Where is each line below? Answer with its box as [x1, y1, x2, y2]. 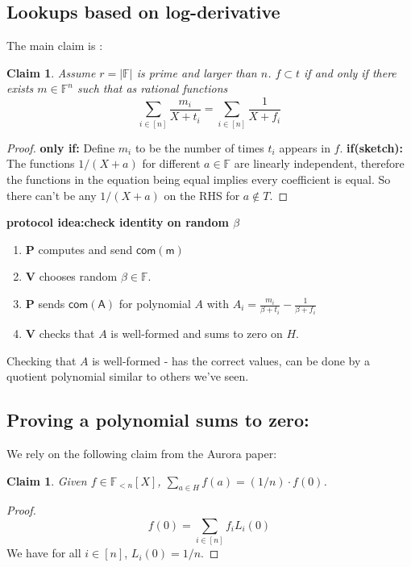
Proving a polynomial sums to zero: [6, 407, 309, 432]
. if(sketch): [339, 139, 404, 156]
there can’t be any [6, 186, 97, 203]
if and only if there [304, 64, 396, 81]
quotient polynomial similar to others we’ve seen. [6, 368, 249, 385]
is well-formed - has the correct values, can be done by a [92, 352, 371, 369]
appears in [279, 139, 330, 156]
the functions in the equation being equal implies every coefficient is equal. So [6, 171, 391, 188]
